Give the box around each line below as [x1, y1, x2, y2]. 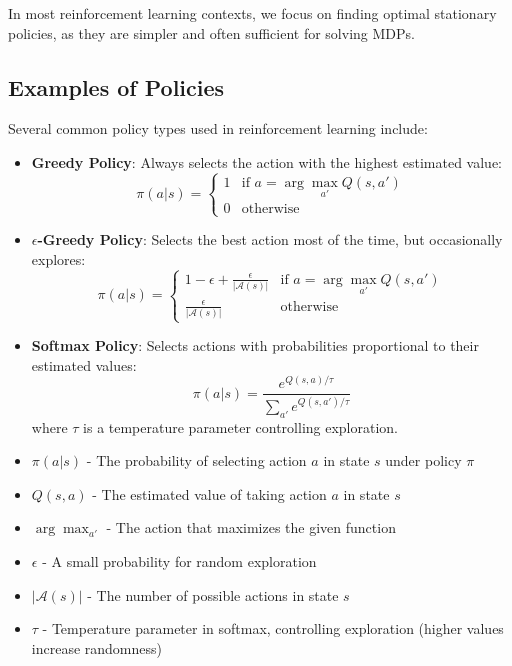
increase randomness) [31, 637, 162, 658]
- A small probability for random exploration [42, 551, 317, 572]
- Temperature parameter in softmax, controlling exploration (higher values [42, 618, 504, 639]
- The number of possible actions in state [87, 584, 339, 605]
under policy [385, 450, 462, 471]
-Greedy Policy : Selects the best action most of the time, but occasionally [37, 229, 503, 250]
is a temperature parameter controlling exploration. [83, 416, 399, 437]
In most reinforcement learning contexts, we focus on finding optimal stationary [8, 3, 497, 23]
